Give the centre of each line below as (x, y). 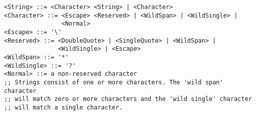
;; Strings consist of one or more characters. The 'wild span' (114, 82)
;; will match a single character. (63, 107)
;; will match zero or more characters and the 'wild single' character (128, 99)
